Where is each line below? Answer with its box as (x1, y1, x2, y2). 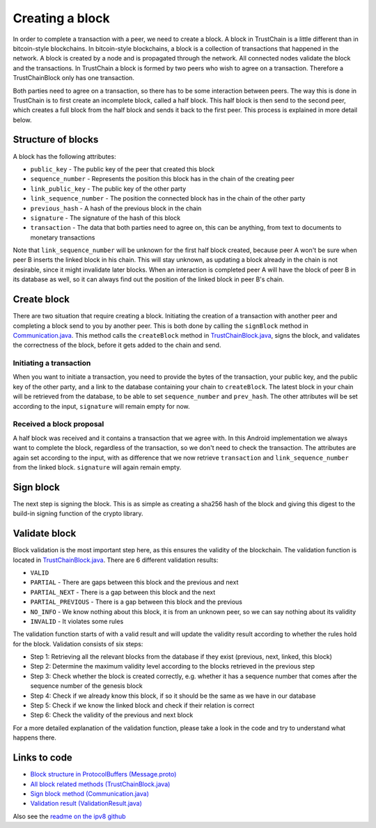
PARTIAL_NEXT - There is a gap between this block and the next (30, 588, 216, 596)
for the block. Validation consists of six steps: (13, 639, 143, 648)
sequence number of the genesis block (30, 682, 143, 690)
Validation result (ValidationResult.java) (30, 799, 143, 808)
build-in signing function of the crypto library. (13, 509, 143, 518)
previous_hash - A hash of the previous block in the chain (30, 204, 202, 212)
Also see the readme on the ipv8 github (13, 812, 126, 820)
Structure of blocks (13, 134, 99, 146)
